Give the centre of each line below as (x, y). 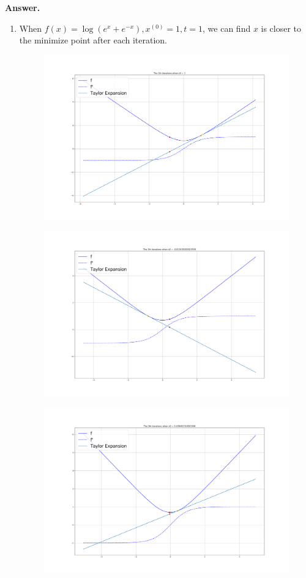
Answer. (23, 7)
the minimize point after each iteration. (93, 40)
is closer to (281, 28)
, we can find (227, 28)
